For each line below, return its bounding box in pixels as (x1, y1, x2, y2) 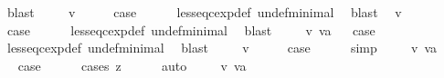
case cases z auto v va (17, 55, 247, 74)
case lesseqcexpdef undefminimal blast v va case (6, 20, 375, 39)
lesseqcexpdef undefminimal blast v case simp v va (6, 38, 438, 57)
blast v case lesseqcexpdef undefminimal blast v (6, 3, 402, 21)
